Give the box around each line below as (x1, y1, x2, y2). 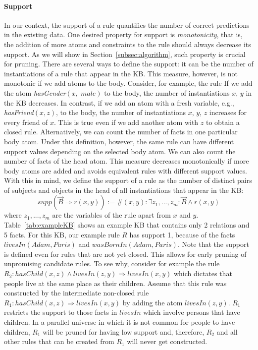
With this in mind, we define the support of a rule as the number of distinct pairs (4, 175, 252, 185)
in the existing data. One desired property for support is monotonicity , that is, (4, 29, 243, 40)
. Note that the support (177, 239, 249, 249)
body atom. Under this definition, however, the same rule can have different (4, 136, 234, 146)
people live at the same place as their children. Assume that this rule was (4, 278, 227, 288)
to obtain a (206, 117, 240, 127)
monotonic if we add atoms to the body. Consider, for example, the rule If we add (4, 78, 253, 88)
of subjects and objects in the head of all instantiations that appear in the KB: (4, 184, 244, 195)
